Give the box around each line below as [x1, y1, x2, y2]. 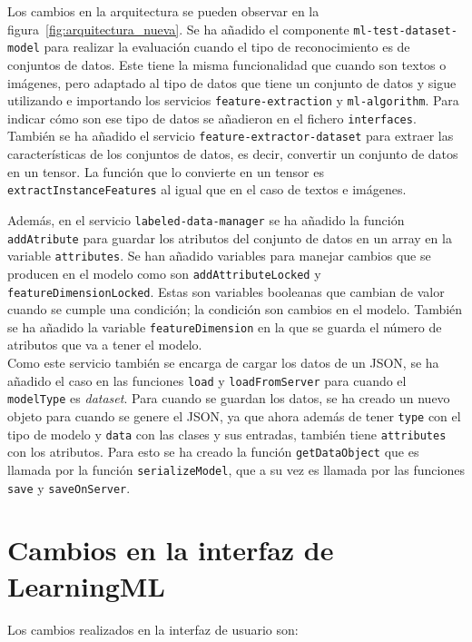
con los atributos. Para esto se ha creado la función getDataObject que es [7, 442, 419, 461]
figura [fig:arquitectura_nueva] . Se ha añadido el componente [7, 19, 349, 38]
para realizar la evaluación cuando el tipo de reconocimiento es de [44, 37, 410, 56]
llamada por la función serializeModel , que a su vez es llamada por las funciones [7, 459, 465, 479]
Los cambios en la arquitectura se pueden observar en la [7, 2, 320, 20]
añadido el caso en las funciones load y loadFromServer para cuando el [7, 370, 407, 390]
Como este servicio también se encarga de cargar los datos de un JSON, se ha [7, 353, 439, 372]
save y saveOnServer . [7, 478, 131, 497]
